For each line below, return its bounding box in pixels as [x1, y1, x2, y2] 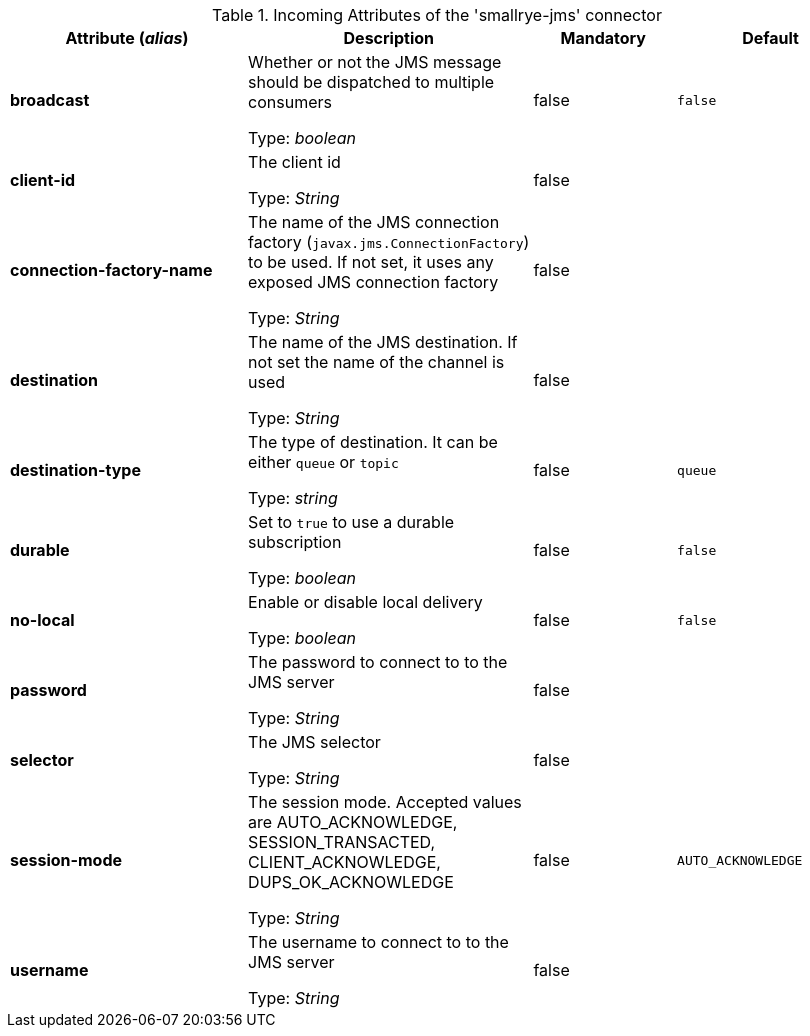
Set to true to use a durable [248, 512, 455, 532]
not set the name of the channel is [248, 352, 505, 372]
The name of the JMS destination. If [248, 332, 518, 352]
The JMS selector [248, 732, 381, 752]
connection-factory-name [10, 260, 213, 280]
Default [742, 28, 799, 48]
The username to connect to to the [248, 932, 509, 952]
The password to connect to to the [248, 652, 508, 672]
